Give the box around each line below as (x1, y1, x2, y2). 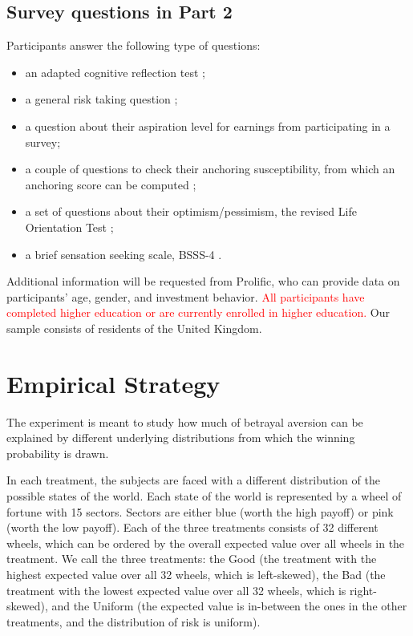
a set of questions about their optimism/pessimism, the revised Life (25, 203, 357, 220)
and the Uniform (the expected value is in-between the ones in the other (51, 598, 407, 614)
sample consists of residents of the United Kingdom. (6, 319, 262, 336)
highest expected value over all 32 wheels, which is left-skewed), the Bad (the (6, 565, 386, 582)
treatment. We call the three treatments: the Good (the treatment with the (6, 550, 377, 567)
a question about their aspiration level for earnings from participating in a (25, 117, 391, 134)
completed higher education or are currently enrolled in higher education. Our (6, 304, 390, 321)
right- (350, 581, 377, 598)
